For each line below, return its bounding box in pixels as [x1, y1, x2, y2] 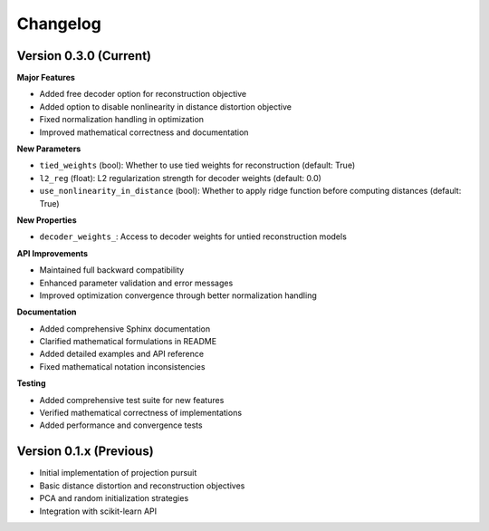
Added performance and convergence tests [39, 420, 203, 430]
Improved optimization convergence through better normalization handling [39, 290, 317, 301]
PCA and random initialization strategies [39, 493, 189, 504]
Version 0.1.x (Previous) [16, 444, 154, 459]
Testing [16, 378, 46, 389]
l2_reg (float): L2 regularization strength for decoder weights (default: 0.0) [39, 172, 321, 183]
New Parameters [16, 143, 81, 154]
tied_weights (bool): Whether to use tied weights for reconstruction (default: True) [39, 159, 356, 171]
